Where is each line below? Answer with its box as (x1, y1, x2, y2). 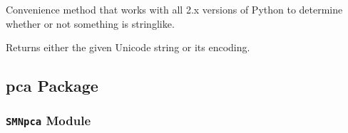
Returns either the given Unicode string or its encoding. (6, 40, 250, 55)
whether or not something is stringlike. (6, 16, 175, 31)
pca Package (6, 75, 98, 97)
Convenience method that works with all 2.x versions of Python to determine (6, 2, 343, 16)
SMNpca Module (6, 112, 91, 129)
